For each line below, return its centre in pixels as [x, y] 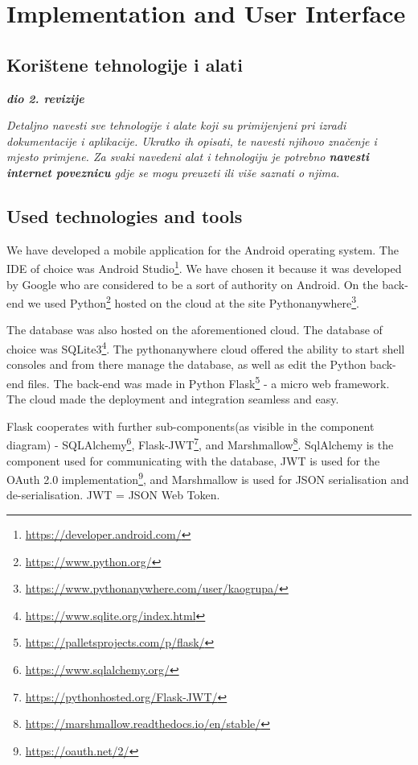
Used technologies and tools [125, 215]
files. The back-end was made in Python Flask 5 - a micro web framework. [209, 382]
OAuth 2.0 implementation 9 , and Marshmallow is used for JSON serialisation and [208, 478]
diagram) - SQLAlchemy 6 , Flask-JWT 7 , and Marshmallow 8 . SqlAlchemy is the [200, 443]
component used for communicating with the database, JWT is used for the [193, 460]
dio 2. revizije [45, 98]
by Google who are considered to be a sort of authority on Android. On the [193, 284]
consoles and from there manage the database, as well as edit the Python [186, 364]
